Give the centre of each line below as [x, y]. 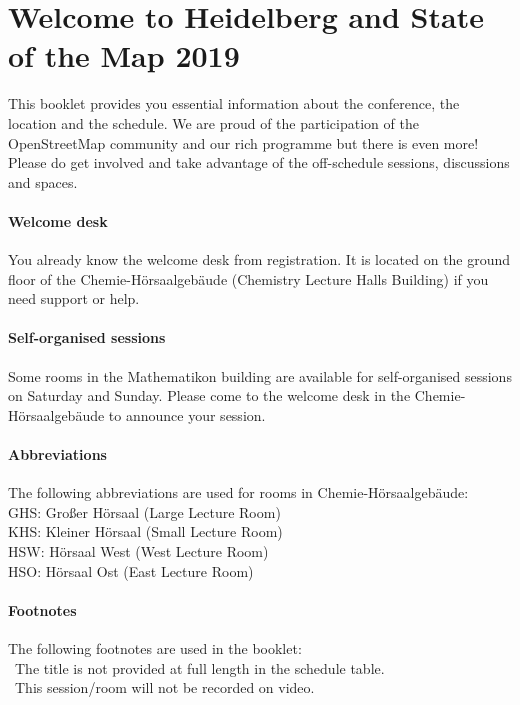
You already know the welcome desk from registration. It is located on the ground [259, 259]
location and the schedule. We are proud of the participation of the [213, 122]
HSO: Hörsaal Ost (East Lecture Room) [131, 570]
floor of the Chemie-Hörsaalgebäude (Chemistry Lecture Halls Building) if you [248, 278]
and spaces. [43, 181]
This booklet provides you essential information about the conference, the [234, 103]
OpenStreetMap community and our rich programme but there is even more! [243, 142]
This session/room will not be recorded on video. [164, 687]
